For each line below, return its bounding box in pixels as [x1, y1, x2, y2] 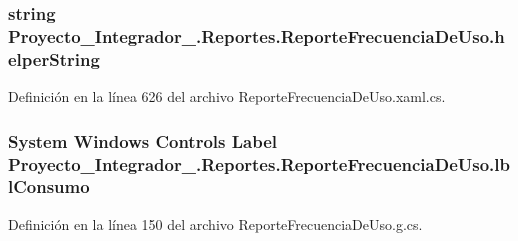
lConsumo [8, 174, 90, 199]
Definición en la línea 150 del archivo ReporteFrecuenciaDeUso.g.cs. [8, 213, 423, 234]
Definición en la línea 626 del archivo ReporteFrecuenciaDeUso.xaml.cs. [8, 86, 446, 107]
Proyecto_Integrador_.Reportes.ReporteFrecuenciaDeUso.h [8, 23, 505, 48]
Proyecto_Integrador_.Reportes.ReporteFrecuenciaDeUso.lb [8, 151, 510, 176]
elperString [8, 46, 100, 71]
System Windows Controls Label [8, 128, 278, 153]
